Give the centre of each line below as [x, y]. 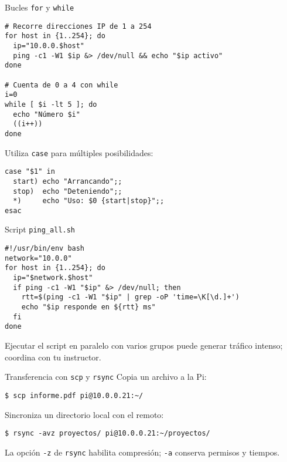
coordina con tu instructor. [53, 357]
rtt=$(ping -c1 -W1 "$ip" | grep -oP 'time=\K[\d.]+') [130, 297]
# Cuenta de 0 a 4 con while [61, 85]
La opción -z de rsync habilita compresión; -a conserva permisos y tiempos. [142, 452]
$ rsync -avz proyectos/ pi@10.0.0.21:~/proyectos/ [107, 434]
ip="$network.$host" [53, 278]
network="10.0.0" [38, 258]
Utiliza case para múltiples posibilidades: [79, 152]
